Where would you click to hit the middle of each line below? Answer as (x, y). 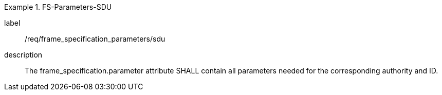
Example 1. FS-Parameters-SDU (58, 7)
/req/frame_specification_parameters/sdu (95, 39)
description (23, 55)
